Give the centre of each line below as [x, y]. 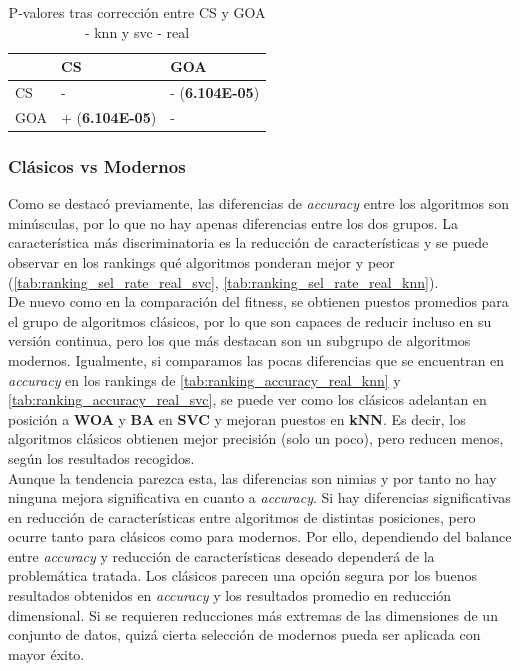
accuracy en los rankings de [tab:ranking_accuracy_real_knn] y [204, 379]
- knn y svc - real [137, 31]
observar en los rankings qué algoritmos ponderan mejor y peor [201, 261]
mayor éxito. [46, 653]
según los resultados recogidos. [101, 457]
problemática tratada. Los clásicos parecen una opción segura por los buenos [243, 575]
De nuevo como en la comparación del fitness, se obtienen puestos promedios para [258, 301]
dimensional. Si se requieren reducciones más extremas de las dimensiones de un [253, 614]
